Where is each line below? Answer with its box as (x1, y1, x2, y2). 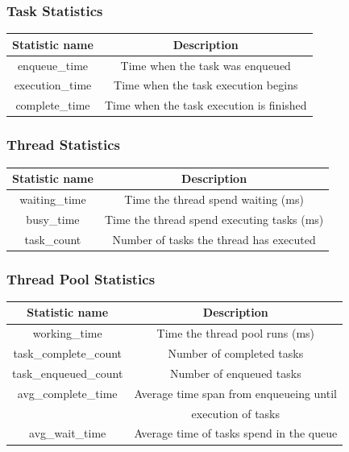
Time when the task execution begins (114, 77, 298, 93)
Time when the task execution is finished (104, 97, 307, 114)
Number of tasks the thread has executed (112, 230, 316, 247)
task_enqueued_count (12, 364, 123, 381)
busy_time (26, 210, 80, 227)
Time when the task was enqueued (120, 56, 291, 73)
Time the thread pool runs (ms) (156, 325, 315, 342)
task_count (24, 230, 81, 247)
